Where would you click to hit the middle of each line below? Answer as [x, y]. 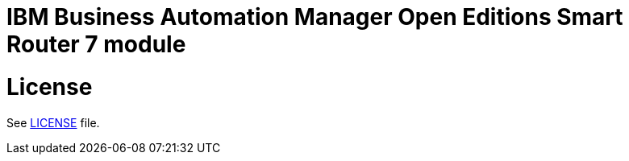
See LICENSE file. [53, 122]
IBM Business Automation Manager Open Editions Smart [315, 17]
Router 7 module [96, 44]
